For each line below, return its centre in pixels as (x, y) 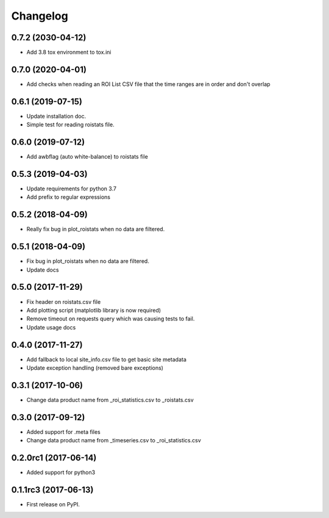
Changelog (40, 16)
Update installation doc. (56, 116)
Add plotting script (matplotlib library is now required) (94, 310)
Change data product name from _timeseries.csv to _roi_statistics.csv (114, 441)
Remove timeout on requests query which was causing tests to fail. (111, 319)
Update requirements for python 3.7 (72, 189)
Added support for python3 (61, 472)
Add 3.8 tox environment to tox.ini (69, 52)
